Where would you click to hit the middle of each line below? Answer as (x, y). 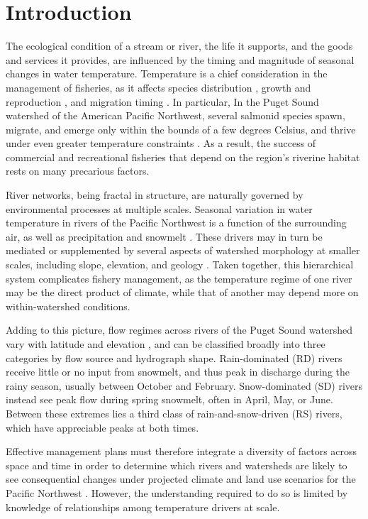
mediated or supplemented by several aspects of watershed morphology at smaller (183, 250)
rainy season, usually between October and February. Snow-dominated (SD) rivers (184, 385)
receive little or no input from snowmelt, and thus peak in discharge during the (178, 372)
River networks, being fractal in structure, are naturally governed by (155, 195)
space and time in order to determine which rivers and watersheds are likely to (177, 465)
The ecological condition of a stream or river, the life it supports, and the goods (179, 46)
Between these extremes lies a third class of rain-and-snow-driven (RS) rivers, (174, 413)
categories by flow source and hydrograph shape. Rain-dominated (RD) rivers (174, 357)
